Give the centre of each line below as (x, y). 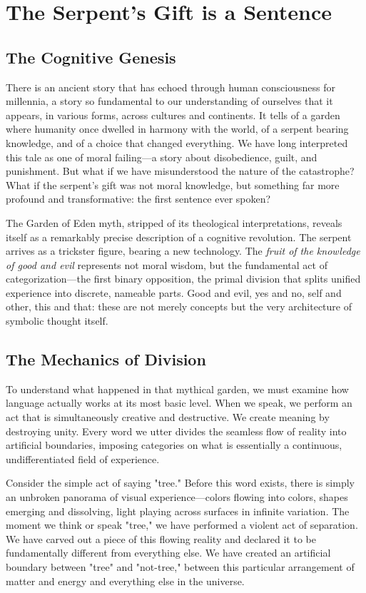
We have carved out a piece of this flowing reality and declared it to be (161, 538)
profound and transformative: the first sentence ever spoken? (138, 199)
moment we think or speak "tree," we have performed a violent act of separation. (182, 525)
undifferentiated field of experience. (83, 458)
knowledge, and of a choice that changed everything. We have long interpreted (177, 142)
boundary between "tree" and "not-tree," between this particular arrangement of (180, 567)
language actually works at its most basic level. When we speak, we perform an (179, 403)
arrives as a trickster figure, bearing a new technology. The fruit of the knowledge (183, 251)
